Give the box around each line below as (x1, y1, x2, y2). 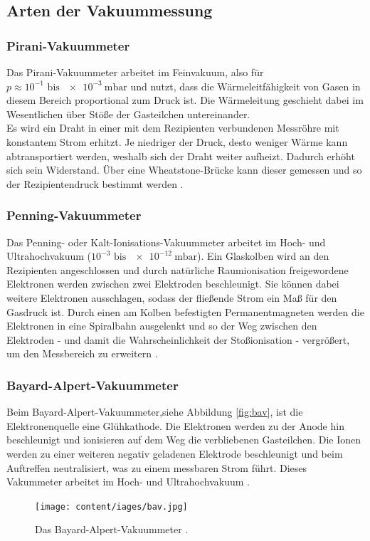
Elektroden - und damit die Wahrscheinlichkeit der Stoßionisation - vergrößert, (6, 332, 350, 347)
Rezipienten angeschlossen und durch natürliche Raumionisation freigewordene (6, 262, 349, 277)
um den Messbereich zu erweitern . (6, 346, 158, 361)
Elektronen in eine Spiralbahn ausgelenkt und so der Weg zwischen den (6, 318, 317, 333)
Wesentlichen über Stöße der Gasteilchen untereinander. (6, 106, 250, 121)
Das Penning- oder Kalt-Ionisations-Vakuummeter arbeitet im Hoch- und (6, 234, 326, 249)
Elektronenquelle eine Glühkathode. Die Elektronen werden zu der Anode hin (6, 418, 344, 433)
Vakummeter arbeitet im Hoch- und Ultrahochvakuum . (6, 474, 250, 489)
